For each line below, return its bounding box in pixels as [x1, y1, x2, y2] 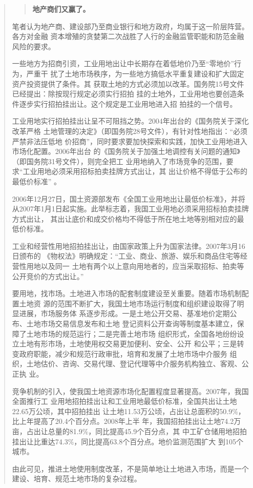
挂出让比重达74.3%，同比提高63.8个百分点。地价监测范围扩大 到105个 [12, 436, 243, 446]
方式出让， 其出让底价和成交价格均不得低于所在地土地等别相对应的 [12, 213, 237, 224]
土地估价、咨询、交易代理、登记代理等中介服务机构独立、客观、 [26, 358, 242, 369]
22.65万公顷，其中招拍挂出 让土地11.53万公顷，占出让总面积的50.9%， [12, 405, 245, 416]
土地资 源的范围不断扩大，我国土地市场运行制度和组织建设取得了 [19, 298, 237, 308]
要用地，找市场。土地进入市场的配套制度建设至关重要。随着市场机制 [12, 288, 242, 299]
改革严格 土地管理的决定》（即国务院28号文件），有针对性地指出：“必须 [12, 125, 248, 136]
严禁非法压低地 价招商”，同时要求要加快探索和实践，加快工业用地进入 [12, 135, 248, 146]
